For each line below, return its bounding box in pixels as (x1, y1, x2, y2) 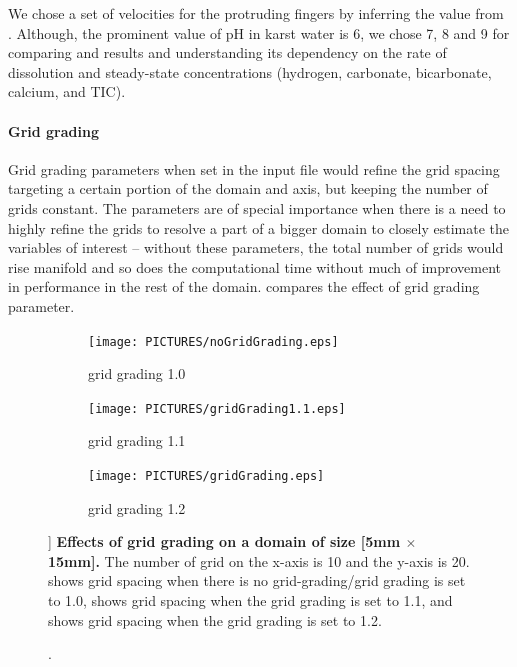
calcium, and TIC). (8, 81, 126, 102)
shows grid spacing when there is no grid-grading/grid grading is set (48, 570, 466, 591)
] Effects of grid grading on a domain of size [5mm (48, 531, 401, 552)
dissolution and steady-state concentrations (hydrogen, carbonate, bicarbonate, (8, 61, 492, 82)
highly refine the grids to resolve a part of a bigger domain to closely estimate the (8, 217, 509, 238)
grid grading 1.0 (88, 363, 186, 384)
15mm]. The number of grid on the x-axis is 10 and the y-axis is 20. (48, 550, 470, 571)
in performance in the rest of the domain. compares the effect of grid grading (8, 276, 480, 297)
